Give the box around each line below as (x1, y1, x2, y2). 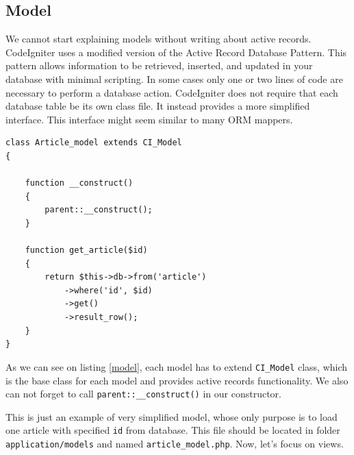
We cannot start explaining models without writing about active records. (5, 32, 312, 46)
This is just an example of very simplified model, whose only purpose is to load (5, 409, 338, 423)
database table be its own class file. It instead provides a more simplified (5, 99, 310, 113)
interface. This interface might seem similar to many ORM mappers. (5, 112, 293, 126)
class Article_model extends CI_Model (5, 138, 182, 148)
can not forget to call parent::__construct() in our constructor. (5, 386, 281, 401)
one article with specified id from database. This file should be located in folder (5, 423, 340, 437)
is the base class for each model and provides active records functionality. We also (5, 373, 349, 387)
